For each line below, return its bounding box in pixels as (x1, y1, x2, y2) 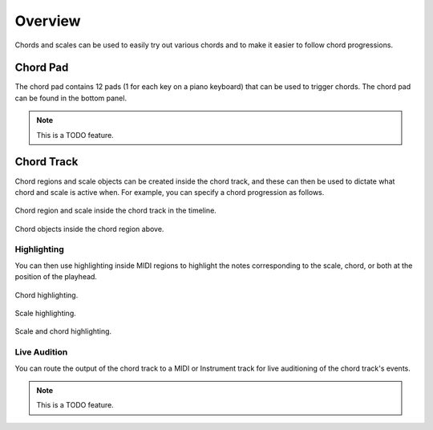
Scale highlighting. (14, 309, 76, 318)
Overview (14, 12, 81, 30)
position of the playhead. (14, 272, 98, 282)
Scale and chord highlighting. (14, 327, 112, 336)
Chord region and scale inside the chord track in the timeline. (14, 205, 216, 216)
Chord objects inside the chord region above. (14, 224, 164, 233)
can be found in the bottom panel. (14, 93, 127, 103)
